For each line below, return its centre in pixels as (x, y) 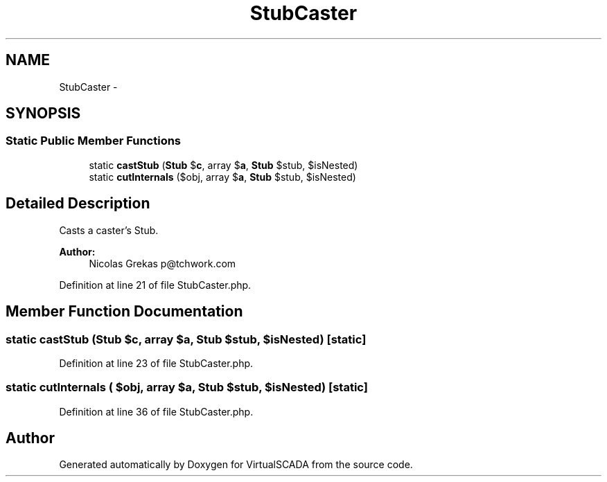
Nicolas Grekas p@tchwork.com (162, 263)
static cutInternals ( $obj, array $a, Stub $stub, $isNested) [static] (187, 387)
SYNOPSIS (43, 114)
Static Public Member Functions (94, 141)
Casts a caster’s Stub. (109, 230)
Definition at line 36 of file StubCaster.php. (156, 411)
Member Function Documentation (124, 312)
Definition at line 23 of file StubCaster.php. (156, 363)
